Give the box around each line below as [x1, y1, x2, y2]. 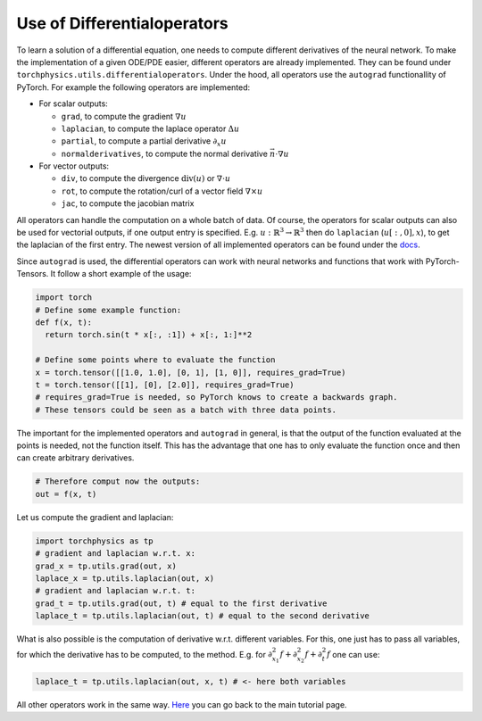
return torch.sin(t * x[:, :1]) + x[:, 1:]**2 [45, 330, 253, 340]
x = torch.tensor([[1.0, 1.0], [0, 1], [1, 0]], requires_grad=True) [35, 367, 346, 377]
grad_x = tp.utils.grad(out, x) [35, 560, 178, 571]
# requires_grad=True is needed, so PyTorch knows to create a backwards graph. [35, 393, 398, 402]
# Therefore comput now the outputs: [35, 477, 201, 486]
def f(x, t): [35, 317, 93, 327]
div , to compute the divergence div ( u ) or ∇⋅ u [61, 173, 231, 184]
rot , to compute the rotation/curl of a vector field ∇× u [61, 186, 263, 196]
